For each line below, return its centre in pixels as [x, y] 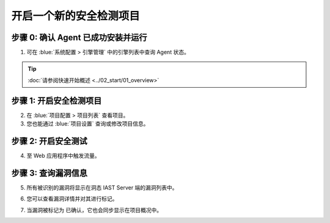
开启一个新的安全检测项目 [76, 16]
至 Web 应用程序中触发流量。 [63, 156]
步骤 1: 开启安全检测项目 [57, 101]
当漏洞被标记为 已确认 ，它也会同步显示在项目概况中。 [94, 210]
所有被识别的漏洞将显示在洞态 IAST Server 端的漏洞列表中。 [102, 187]
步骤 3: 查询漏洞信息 [50, 173]
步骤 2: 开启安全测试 [50, 141]
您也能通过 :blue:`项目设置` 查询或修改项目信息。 [88, 124]
